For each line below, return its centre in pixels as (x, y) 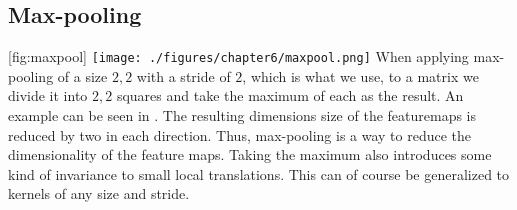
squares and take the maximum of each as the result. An (290, 95)
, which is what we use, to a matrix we (360, 75)
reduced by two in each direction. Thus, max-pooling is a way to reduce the (240, 134)
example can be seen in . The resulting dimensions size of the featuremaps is (242, 115)
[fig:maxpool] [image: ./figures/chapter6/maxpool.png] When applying (238, 56)
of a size (82, 75)
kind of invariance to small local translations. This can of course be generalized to (259, 173)
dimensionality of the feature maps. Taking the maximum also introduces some (250, 154)
